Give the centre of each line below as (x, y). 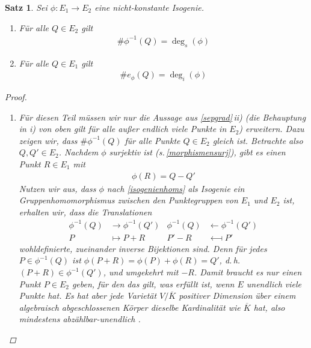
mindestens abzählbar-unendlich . (80, 319)
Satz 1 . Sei (26, 7)
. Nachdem (79, 152)
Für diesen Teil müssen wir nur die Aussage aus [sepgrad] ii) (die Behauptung (162, 117)
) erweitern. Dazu (272, 129)
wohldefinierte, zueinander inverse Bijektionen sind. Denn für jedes (143, 248)
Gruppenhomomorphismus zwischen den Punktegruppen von (128, 200)
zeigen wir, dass (48, 140)
